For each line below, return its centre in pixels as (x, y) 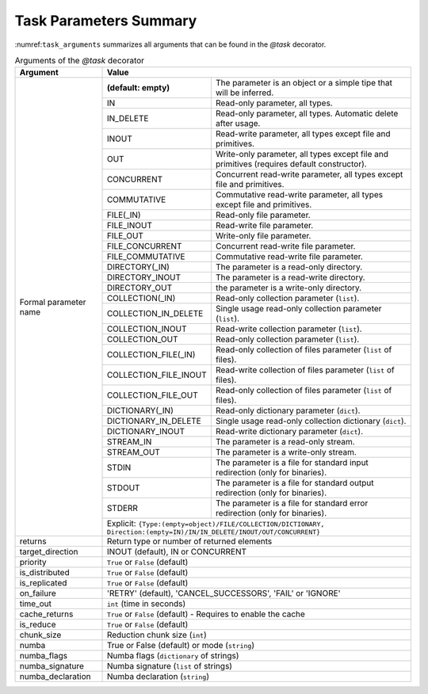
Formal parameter (53, 302)
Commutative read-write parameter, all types (299, 195)
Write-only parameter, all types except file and (302, 154)
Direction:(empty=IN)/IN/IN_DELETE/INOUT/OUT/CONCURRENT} (214, 532)
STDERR (122, 509)
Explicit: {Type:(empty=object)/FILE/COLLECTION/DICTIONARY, (216, 524)
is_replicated (43, 583)
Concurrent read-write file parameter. (285, 246)
